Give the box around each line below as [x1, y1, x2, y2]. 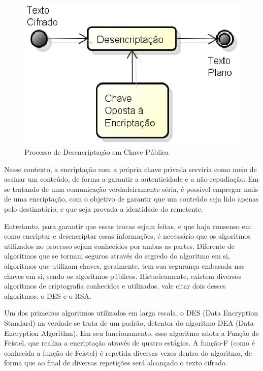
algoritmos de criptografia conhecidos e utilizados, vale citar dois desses [4, 280, 226, 291]
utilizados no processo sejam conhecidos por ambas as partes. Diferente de [4, 240, 235, 251]
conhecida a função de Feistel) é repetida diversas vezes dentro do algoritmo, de [4, 347, 252, 358]
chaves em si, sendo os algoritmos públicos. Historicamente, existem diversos [4, 270, 242, 281]
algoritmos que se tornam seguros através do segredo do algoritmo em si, [4, 250, 230, 261]
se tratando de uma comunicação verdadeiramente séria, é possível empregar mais [4, 183, 258, 194]
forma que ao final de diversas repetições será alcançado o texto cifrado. [4, 357, 227, 368]
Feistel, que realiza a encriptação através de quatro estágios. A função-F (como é [4, 337, 255, 348]
